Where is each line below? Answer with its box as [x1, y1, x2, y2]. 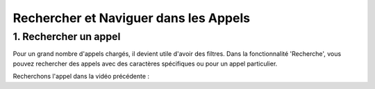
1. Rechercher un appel [12, 30, 121, 43]
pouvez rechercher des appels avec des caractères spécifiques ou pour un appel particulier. [12, 59, 278, 68]
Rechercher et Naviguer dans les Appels [12, 10, 250, 26]
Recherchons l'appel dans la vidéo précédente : [12, 72, 149, 81]
